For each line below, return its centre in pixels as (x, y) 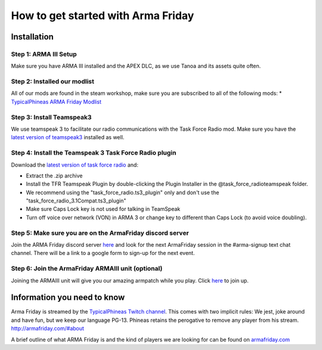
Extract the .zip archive (54, 176)
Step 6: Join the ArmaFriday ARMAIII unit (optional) (87, 269)
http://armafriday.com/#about (48, 328)
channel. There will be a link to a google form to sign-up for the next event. (103, 253)
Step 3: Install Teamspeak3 (51, 117)
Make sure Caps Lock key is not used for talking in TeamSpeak (103, 209)
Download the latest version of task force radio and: (75, 165)
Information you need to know (68, 298)
